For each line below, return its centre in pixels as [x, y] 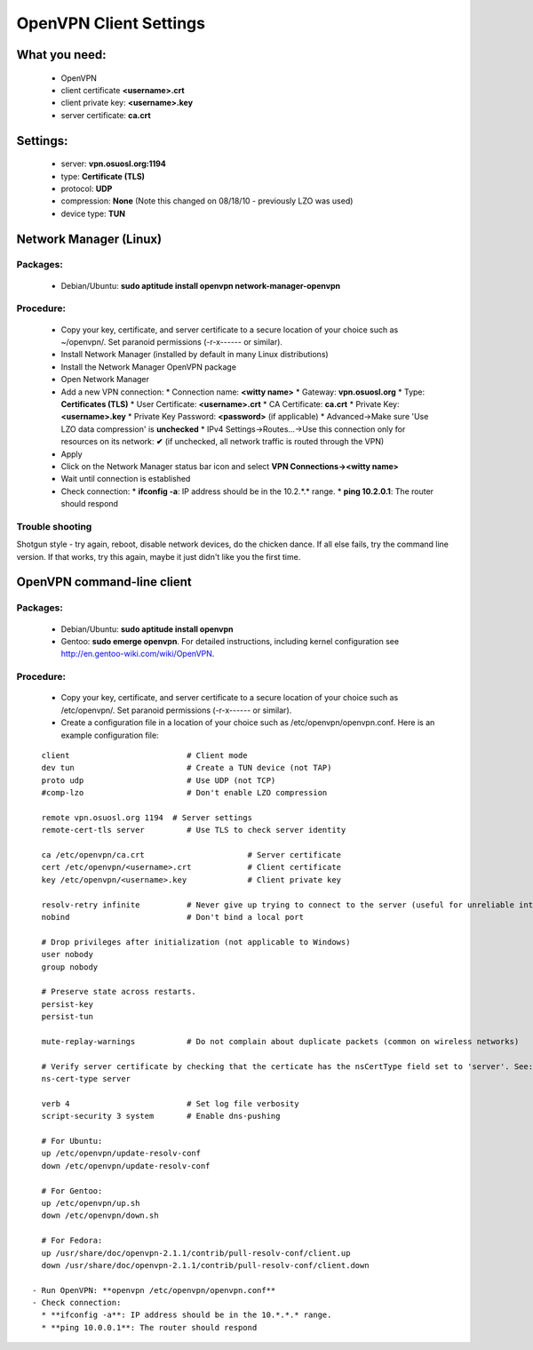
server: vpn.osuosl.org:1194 [113, 164]
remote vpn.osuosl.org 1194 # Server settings [147, 817]
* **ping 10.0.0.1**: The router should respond [149, 1327]
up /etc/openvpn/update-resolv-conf [121, 1154]
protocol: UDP [87, 188]
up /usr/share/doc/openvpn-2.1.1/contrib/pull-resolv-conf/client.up [196, 1253]
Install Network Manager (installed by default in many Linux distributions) [195, 355]
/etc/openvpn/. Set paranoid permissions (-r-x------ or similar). [176, 710]
